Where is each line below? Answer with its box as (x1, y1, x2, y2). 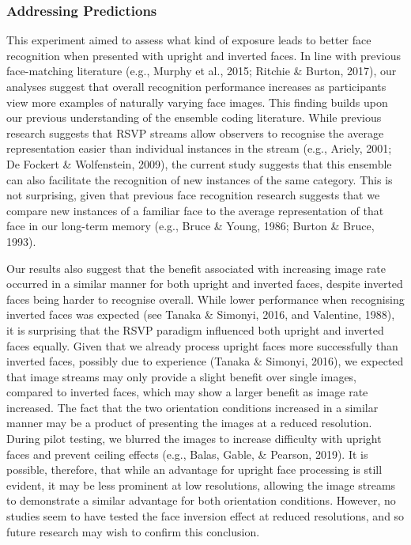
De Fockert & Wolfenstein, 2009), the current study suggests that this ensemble (6, 155, 392, 172)
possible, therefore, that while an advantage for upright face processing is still (6, 461, 383, 478)
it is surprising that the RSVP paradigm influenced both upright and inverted (6, 321, 384, 338)
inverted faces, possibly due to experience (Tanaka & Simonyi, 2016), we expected (6, 353, 404, 369)
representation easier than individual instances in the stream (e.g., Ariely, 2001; (6, 140, 392, 157)
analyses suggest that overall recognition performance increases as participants (6, 78, 386, 94)
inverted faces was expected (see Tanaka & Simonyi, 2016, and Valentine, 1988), (6, 306, 395, 323)
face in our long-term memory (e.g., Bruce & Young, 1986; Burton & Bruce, (6, 218, 375, 234)
